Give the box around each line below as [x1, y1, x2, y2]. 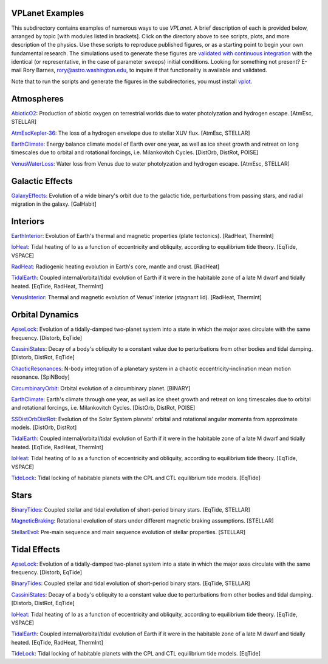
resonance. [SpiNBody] [11, 373, 70, 381]
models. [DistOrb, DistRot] [11, 424, 77, 431]
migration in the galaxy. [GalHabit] [11, 200, 97, 208]
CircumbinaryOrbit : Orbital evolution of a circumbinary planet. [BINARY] [11, 384, 191, 391]
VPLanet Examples [11, 8, 84, 18]
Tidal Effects [11, 544, 61, 555]
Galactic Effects [11, 176, 73, 186]
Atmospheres [11, 93, 64, 104]
